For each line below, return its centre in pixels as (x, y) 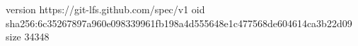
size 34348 (28, 37)
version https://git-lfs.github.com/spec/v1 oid (105, 9)
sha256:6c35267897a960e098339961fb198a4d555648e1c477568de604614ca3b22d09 (179, 23)
